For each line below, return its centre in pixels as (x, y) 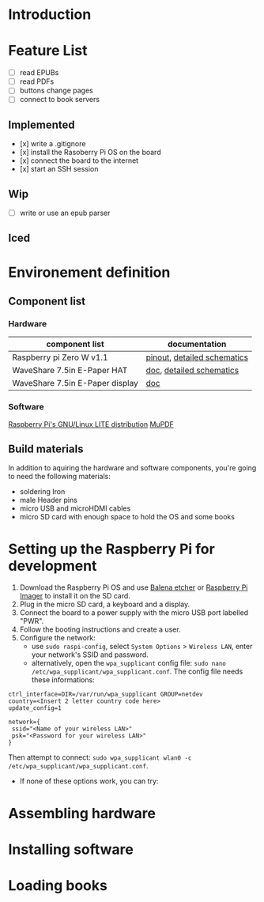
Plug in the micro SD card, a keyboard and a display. (105, 604)
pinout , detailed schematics (197, 357)
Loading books (58, 885)
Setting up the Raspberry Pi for (111, 549)
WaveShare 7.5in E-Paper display (75, 383)
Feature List (48, 51)
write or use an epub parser (65, 213)
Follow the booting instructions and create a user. (100, 629)
